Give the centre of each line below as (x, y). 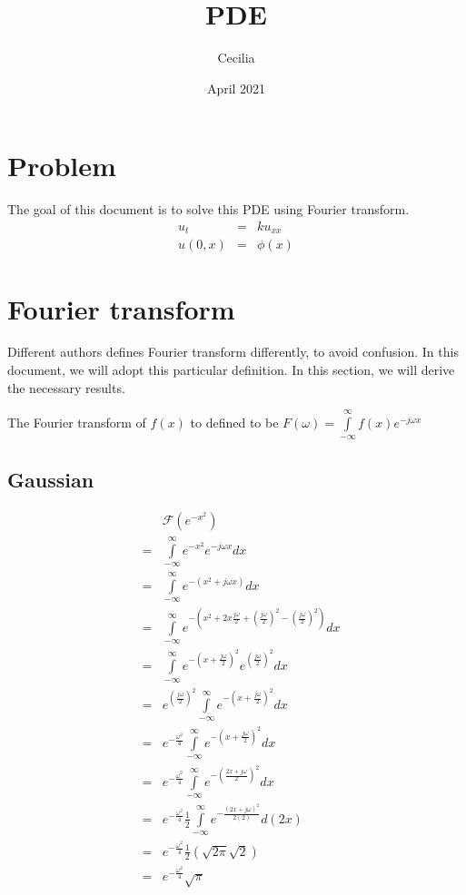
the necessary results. (66, 387)
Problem (62, 166)
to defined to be (234, 423)
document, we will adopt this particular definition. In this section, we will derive (231, 370)
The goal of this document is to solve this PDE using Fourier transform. (208, 209)
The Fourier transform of (77, 423)
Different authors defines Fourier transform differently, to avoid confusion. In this (233, 352)
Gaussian (51, 479)
